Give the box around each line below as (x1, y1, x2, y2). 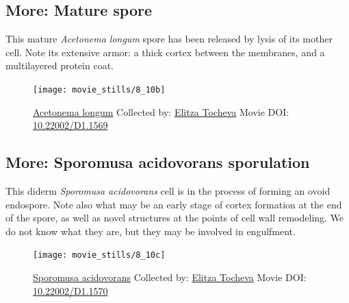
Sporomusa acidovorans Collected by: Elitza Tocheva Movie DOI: (33, 270, 307, 284)
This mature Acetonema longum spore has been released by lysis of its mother (5, 32, 333, 46)
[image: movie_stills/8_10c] (33, 250, 166, 260)
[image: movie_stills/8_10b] (33, 84, 166, 95)
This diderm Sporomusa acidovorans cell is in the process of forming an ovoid (5, 184, 331, 198)
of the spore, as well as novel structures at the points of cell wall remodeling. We (5, 210, 344, 225)
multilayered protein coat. (5, 58, 114, 73)
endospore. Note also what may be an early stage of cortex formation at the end (5, 197, 342, 211)
